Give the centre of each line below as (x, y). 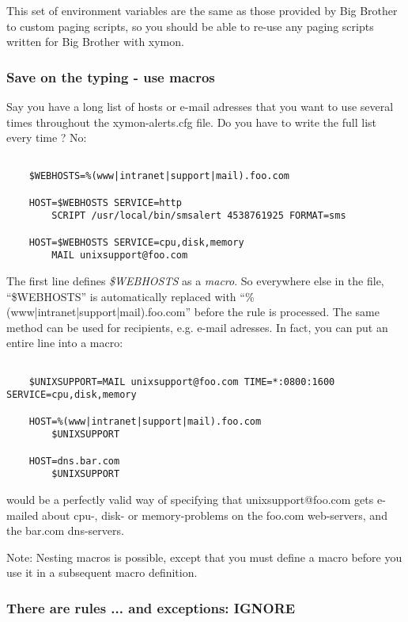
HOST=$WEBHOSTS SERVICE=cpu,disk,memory (136, 242)
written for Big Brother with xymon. (95, 42)
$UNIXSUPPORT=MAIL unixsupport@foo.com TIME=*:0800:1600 (182, 382)
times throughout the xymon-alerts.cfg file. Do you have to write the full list (191, 122)
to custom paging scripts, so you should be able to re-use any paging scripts (190, 26)
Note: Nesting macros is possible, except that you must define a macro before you (204, 557)
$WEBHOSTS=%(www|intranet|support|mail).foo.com (159, 176)
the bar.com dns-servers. (65, 530)
